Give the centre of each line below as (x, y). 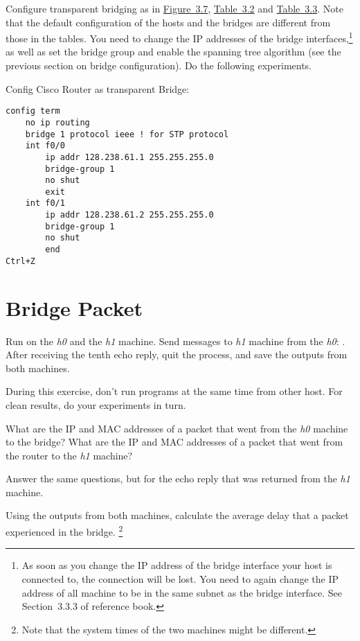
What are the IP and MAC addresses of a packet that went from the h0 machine (177, 428)
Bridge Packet (74, 307)
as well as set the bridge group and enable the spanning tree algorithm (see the (173, 52)
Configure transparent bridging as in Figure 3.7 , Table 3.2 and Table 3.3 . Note (174, 8)
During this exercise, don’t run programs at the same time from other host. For (174, 391)
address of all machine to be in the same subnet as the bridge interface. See (182, 592)
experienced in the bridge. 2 (64, 530)
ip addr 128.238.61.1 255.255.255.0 (129, 157)
